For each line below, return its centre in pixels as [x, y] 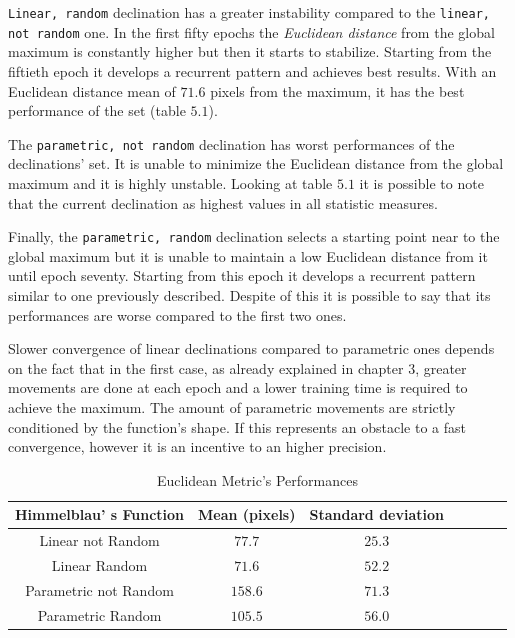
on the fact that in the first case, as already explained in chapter [206, 367]
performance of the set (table [97, 110]
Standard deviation [376, 514]
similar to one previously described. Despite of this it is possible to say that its [249, 294]
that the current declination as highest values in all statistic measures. [223, 202]
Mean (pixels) [247, 514]
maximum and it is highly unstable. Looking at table [170, 182]
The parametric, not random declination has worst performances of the [231, 143]
